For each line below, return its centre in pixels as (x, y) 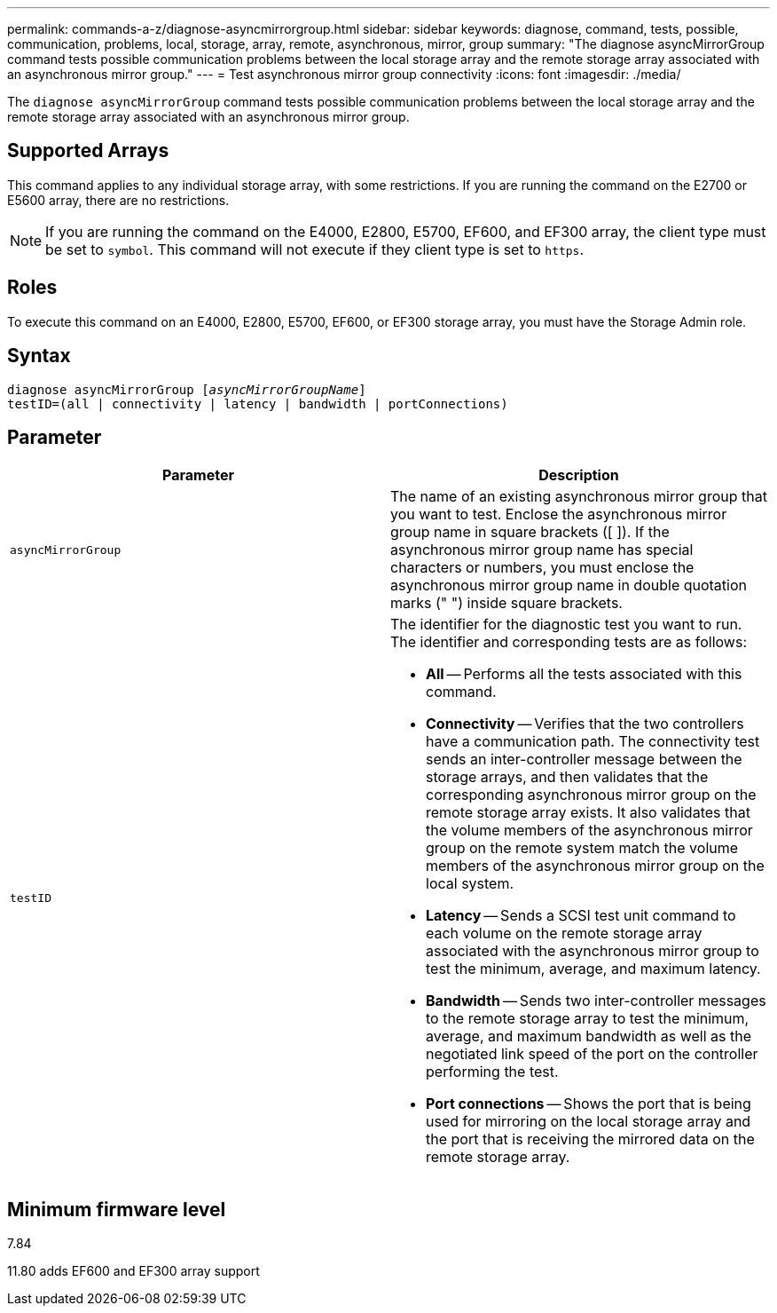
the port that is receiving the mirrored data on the (590, 1139)
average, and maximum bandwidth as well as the (589, 1036)
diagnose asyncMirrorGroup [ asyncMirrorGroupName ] (187, 389)
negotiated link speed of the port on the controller (592, 1054)
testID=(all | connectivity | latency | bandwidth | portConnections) (258, 403)
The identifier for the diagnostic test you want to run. (566, 625)
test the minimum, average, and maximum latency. (593, 969)
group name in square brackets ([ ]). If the (530, 532)
